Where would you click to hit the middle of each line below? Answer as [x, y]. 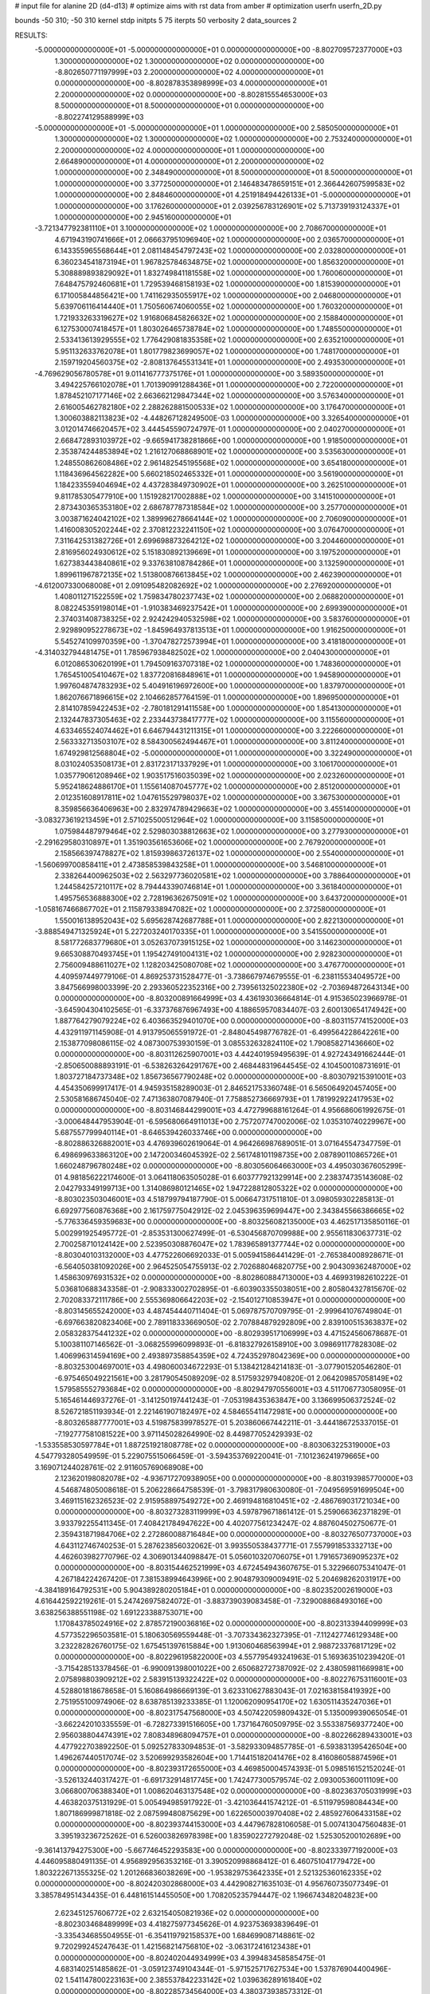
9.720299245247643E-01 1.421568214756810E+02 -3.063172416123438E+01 [182, 1947]
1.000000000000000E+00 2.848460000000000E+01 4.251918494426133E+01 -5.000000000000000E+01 [233, 195]
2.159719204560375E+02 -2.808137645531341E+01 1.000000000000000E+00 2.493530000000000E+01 [230, 362]
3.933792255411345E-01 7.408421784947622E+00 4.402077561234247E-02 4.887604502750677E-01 [226, 1523]
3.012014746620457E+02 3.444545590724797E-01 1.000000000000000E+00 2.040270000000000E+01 [230, 429]
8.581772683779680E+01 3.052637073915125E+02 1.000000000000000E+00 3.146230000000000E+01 [228, 943]
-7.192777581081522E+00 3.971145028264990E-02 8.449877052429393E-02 [184, 1434]
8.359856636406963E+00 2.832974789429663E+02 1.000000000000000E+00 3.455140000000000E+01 [233, 809]
